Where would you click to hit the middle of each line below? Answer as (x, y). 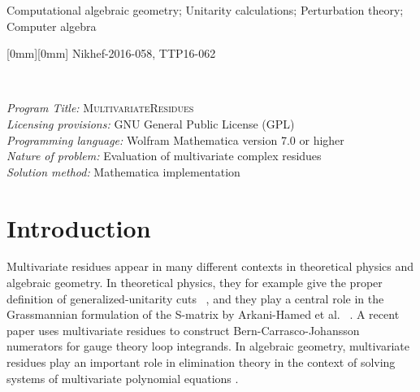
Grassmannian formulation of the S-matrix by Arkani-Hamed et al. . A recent (203, 314)
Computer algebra (52, 26)
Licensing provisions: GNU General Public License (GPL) (151, 123)
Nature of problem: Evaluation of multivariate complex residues (164, 156)
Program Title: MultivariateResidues (100, 108)
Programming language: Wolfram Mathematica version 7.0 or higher (175, 139)
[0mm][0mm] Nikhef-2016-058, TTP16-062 (111, 53)
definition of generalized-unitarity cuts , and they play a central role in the (195, 298)
